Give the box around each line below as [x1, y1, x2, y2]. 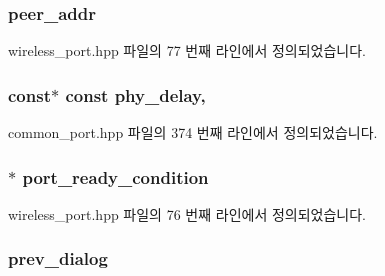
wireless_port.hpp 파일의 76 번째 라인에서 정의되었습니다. [8, 203, 366, 224]
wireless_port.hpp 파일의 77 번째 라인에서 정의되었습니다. [8, 40, 366, 61]
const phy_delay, [65, 82, 206, 107]
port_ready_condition [22, 164, 209, 189]
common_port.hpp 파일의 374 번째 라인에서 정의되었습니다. [8, 122, 378, 143]
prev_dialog [8, 246, 108, 271]
